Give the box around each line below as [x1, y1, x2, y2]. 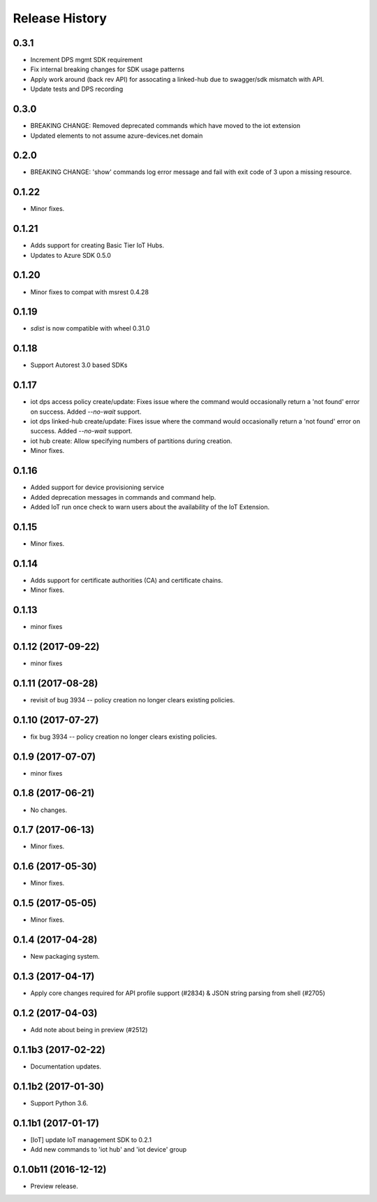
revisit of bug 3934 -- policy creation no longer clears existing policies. [30, 695, 235, 704]
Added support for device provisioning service [30, 483, 164, 492]
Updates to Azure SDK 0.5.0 [30, 251, 112, 259]
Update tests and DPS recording [30, 85, 124, 94]
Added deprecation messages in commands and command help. [30, 493, 216, 501]
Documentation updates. [30, 1062, 101, 1071]
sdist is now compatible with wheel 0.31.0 [30, 324, 150, 333]
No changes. [30, 806, 68, 814]
